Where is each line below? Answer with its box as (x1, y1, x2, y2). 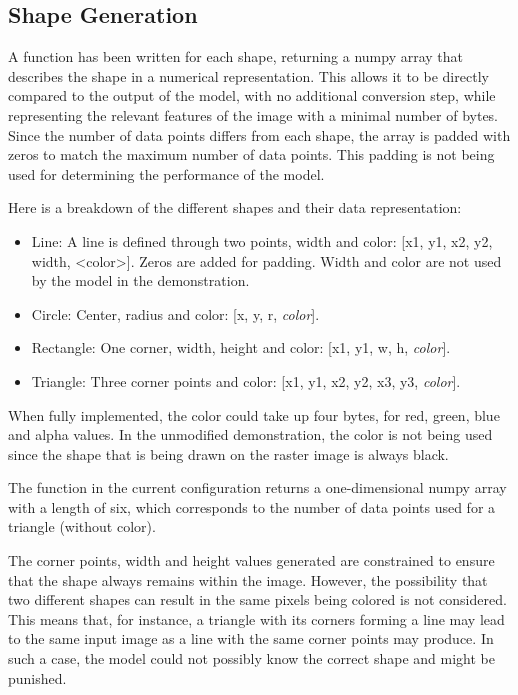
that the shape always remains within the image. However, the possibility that (8, 569, 488, 590)
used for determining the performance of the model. (8, 163, 325, 184)
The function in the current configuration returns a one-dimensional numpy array (8, 477, 507, 498)
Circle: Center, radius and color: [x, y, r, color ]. (31, 303, 320, 324)
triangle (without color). (8, 516, 156, 537)
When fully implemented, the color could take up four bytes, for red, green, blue (8, 404, 500, 425)
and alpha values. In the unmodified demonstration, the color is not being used (8, 424, 493, 445)
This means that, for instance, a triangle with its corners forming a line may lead (8, 608, 505, 629)
